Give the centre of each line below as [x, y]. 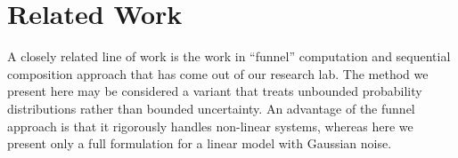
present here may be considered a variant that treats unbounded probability [215, 91]
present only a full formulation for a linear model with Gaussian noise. [200, 143]
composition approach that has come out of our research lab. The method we [218, 73]
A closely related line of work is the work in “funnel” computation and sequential [229, 56]
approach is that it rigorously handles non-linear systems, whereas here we [210, 126]
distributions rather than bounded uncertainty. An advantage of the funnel [211, 108]
